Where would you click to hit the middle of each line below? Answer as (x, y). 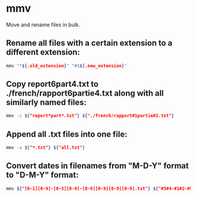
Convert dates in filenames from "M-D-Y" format (97, 166)
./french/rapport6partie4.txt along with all (85, 94)
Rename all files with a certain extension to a (89, 43)
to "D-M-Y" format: (43, 175)
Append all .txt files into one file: (67, 134)
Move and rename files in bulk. (43, 25)
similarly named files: (46, 102)
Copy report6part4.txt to (52, 84)
